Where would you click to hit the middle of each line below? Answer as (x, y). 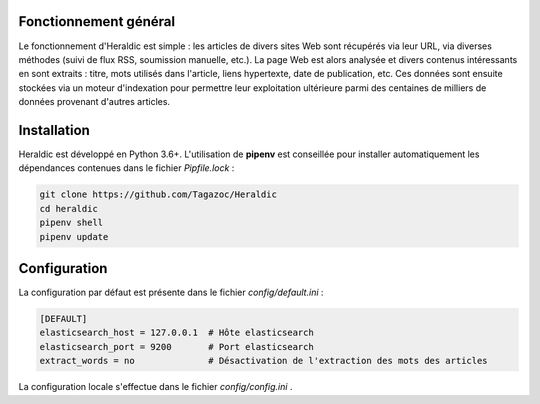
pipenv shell (71, 223)
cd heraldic (69, 208)
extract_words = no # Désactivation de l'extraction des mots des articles (264, 361)
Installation (54, 130)
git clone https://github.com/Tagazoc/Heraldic (158, 194)
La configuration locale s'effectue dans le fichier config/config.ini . (155, 387)
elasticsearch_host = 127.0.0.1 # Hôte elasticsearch (176, 333)
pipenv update (74, 236)
